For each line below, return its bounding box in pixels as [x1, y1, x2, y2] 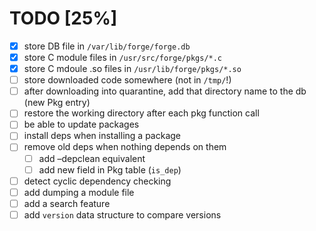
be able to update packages [23, 118, 140, 131]
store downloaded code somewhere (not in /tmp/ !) [23, 74, 232, 86]
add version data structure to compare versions [23, 208, 222, 221]
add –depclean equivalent [38, 152, 146, 164]
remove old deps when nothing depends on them [23, 141, 227, 153]
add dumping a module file [23, 186, 135, 198]
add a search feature [23, 197, 111, 209]
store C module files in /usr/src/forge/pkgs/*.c [23, 52, 223, 63]
